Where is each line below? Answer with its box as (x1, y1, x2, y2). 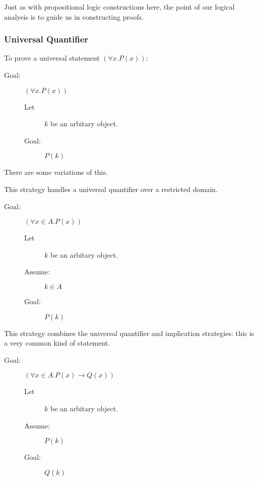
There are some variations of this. (4, 167, 108, 177)
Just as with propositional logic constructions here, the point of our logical (4, 2, 235, 12)
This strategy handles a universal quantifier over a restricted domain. (4, 183, 218, 194)
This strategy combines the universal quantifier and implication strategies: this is (4, 327, 254, 338)
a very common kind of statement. (4, 338, 110, 348)
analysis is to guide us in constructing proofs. (4, 11, 144, 22)
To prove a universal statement (4, 53, 100, 63)
